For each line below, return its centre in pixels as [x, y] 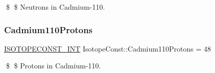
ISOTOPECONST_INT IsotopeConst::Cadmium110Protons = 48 [108, 48]
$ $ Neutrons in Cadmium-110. [55, 7]
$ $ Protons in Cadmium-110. [53, 66]
